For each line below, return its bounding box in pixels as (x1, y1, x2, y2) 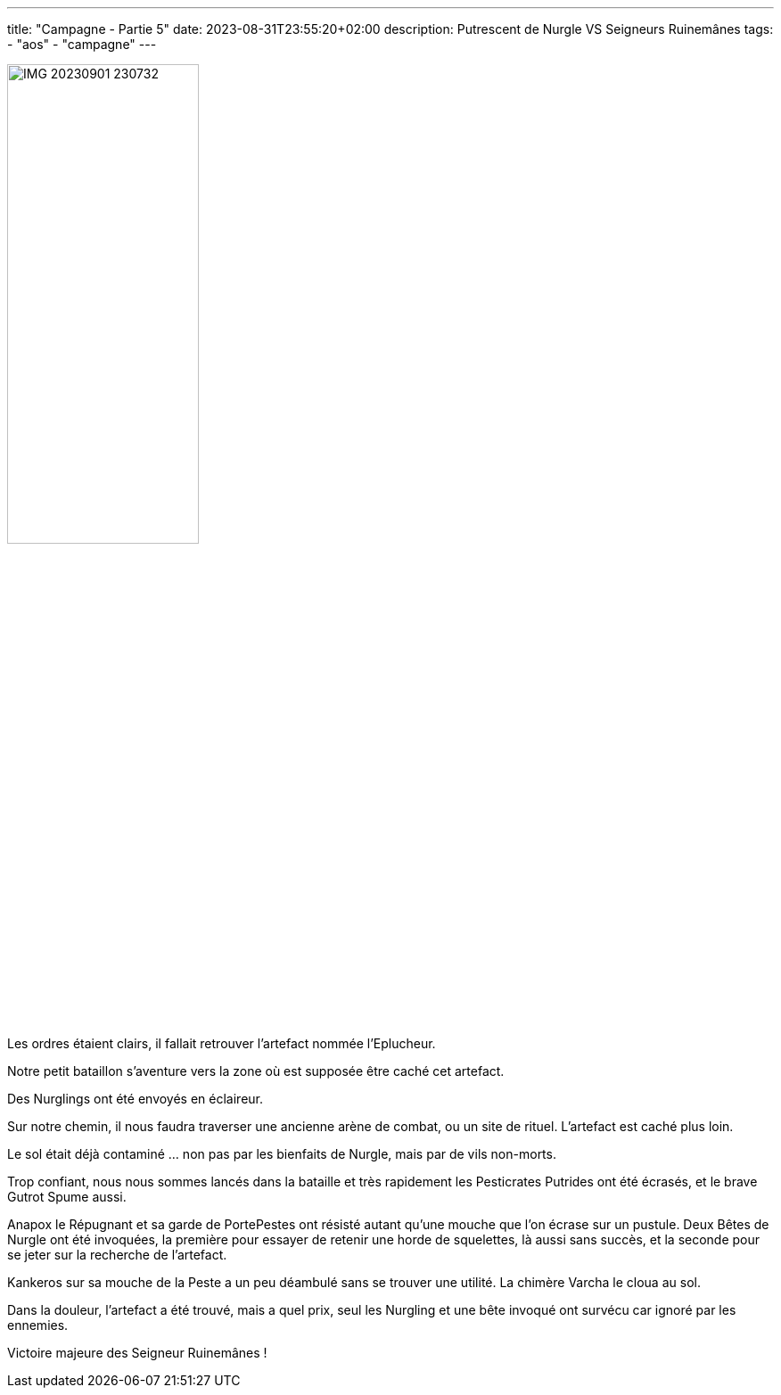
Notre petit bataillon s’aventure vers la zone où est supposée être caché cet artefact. (7, 1063, 505, 1079)
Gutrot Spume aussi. (7, 1189, 127, 1204)
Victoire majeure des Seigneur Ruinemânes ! (7, 1345, 267, 1360)
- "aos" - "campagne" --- (7, 37, 157, 52)
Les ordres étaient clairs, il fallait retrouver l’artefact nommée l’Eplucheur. (7, 1036, 436, 1051)
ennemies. (7, 1317, 69, 1333)
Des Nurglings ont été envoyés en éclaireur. (7, 1091, 264, 1106)
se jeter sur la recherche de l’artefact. (7, 1247, 227, 1262)
